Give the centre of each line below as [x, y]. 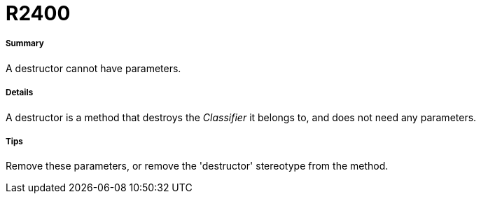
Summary [25, 44]
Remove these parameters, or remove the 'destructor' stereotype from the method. [197, 166]
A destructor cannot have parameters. [93, 68]
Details [20, 93]
